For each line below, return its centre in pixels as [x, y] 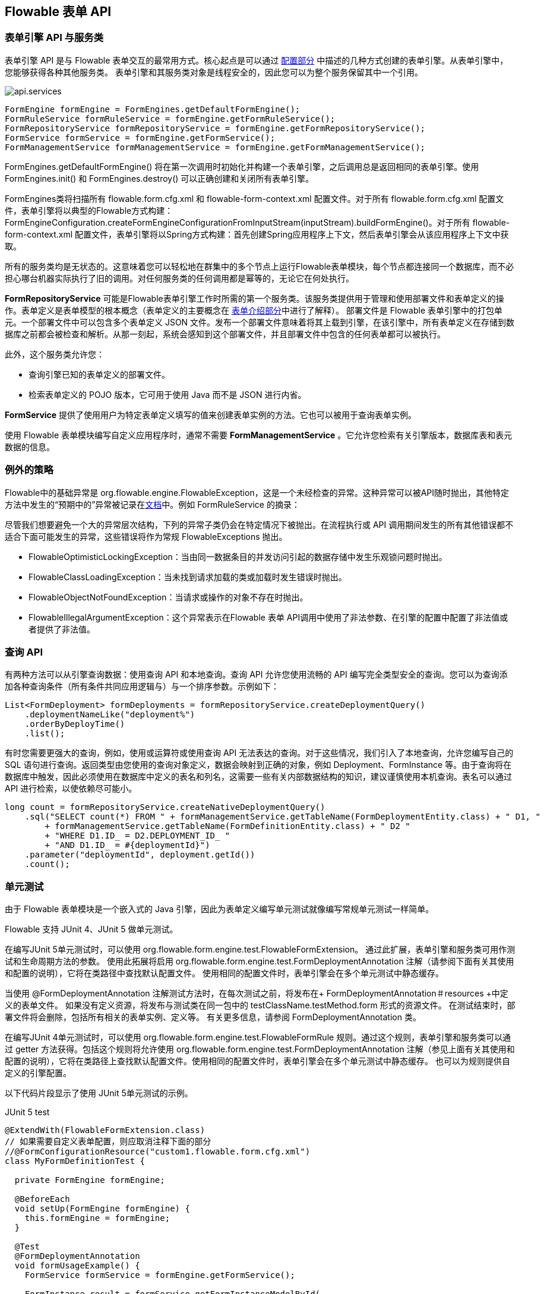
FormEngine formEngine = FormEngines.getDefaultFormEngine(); [153, 109]
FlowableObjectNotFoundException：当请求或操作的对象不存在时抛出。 [168, 597]
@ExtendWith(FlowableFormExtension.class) [105, 1130]
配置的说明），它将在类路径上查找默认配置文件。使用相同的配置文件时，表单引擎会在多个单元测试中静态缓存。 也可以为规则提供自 [257, 1061]
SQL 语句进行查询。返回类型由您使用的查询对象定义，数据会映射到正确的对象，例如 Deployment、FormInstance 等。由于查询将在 [258, 765]
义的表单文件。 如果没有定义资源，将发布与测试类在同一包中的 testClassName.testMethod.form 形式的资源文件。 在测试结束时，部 [260, 1005]
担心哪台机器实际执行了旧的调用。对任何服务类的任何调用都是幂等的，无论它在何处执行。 [179, 278]
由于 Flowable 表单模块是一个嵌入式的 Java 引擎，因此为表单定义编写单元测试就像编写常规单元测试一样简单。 [219, 909]
